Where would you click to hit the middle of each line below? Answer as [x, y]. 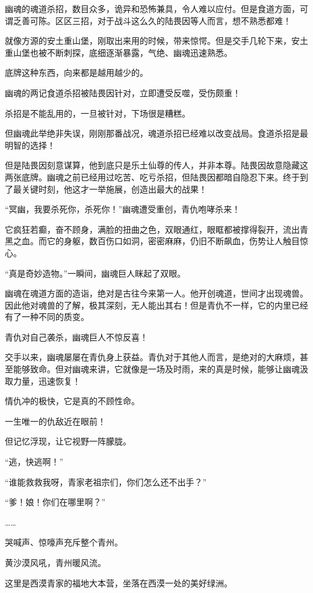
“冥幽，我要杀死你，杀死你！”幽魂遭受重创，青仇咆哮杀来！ [123, 209]
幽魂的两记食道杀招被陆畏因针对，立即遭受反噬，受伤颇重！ [123, 92]
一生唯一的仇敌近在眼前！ [55, 421]
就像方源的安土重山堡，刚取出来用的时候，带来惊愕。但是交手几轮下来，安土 [156, 41]
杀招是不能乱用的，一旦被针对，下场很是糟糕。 [98, 113]
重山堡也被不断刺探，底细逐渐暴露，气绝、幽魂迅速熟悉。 [119, 52]
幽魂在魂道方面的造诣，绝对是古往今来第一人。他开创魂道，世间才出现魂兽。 [156, 293]
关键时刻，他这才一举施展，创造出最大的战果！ [114, 189]
